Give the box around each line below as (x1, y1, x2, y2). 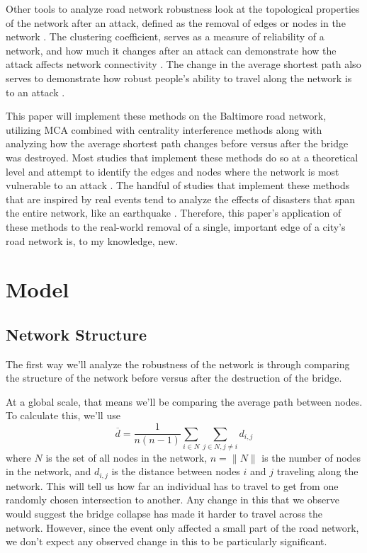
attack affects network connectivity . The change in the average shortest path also (6, 57, 361, 72)
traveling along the (276, 464, 358, 479)
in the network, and (6, 464, 91, 479)
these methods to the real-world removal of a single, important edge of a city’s (6, 219, 346, 234)
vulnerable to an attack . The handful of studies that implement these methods (6, 178, 350, 193)
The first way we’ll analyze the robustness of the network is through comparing (6, 356, 350, 371)
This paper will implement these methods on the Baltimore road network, (6, 108, 327, 123)
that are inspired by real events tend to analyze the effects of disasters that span (6, 191, 355, 206)
